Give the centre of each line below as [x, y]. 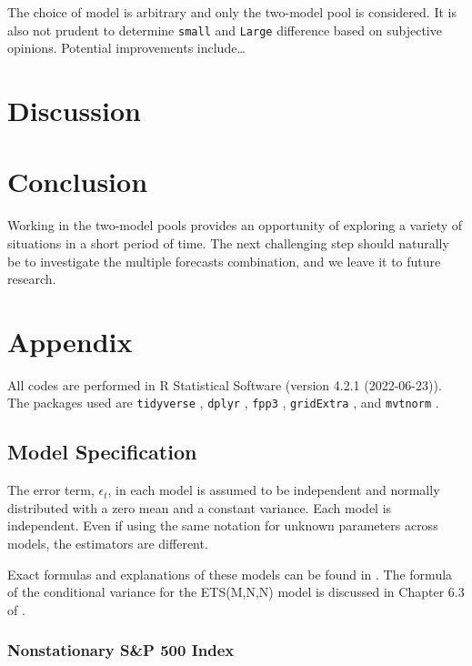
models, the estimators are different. [108, 544]
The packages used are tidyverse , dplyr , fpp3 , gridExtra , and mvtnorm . [223, 403]
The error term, [51, 490]
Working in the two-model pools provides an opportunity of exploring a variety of [235, 225]
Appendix [70, 341]
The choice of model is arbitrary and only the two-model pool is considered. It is [232, 12]
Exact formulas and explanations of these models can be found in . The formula [230, 574]
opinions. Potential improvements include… [126, 48]
